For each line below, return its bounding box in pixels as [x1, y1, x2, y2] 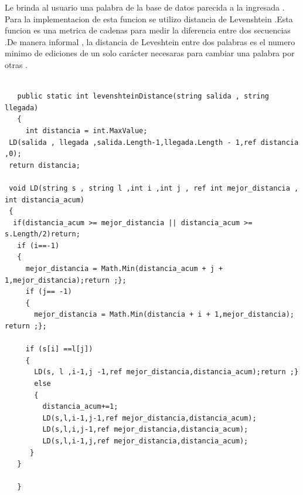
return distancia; [9, 161, 80, 169]
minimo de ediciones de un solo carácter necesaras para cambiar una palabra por [5, 47, 295, 59]
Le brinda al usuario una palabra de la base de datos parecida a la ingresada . [5, 1, 285, 13]
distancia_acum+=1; [42, 402, 118, 411]
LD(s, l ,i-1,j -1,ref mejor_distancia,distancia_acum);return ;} [34, 368, 299, 377]
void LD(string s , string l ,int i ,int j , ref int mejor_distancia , [9, 184, 299, 192]
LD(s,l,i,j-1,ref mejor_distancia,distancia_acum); [42, 425, 248, 434]
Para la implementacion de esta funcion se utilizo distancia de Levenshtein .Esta [5, 12, 293, 25]
